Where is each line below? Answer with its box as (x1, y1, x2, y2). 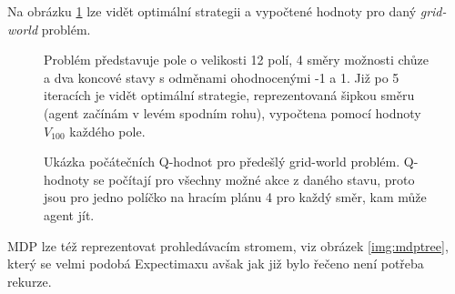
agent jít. (44, 205, 95, 224)
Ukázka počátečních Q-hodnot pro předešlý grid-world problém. (44, 152, 400, 171)
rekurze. (7, 271, 52, 290)
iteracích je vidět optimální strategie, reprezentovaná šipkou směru (44, 86, 415, 105)
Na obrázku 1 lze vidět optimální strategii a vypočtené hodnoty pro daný (7, 2, 417, 20)
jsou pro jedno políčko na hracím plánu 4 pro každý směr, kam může (44, 188, 427, 207)
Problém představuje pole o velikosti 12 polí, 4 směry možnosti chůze (44, 50, 429, 69)
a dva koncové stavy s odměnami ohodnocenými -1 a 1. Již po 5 (44, 67, 399, 86)
